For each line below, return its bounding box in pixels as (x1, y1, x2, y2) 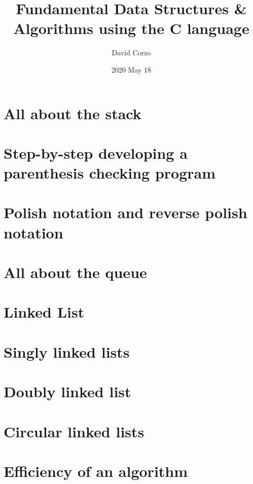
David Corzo (112, 47, 151, 58)
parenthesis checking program (4, 162, 216, 183)
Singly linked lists (4, 341, 130, 362)
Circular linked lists (4, 421, 144, 441)
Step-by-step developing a (4, 142, 188, 163)
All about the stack (4, 102, 141, 123)
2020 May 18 (111, 64, 152, 75)
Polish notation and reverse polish (4, 202, 247, 223)
